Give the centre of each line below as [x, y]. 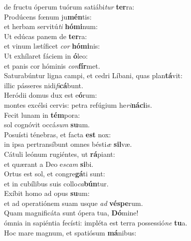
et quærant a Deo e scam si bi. [49, 164]
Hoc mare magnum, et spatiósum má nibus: [70, 232]
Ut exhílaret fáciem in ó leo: [46, 55]
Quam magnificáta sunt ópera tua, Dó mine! [71, 213]
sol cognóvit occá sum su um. [47, 125]
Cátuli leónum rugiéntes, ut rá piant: [60, 154]
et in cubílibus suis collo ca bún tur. [56, 183]
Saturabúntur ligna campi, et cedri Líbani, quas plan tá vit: [93, 75]
